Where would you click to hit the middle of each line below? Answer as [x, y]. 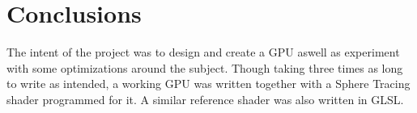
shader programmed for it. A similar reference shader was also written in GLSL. [205, 99]
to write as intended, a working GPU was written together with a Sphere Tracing [208, 84]
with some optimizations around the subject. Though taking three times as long [205, 67]
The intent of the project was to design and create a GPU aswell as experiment [203, 52]
